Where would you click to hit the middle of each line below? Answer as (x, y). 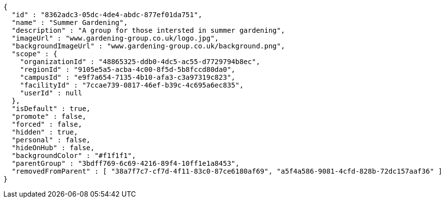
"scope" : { (34, 54)
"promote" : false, (49, 116)
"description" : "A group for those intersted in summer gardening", (148, 30)
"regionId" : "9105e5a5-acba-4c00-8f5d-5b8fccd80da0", (128, 69)
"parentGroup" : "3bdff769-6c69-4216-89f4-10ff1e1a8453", (125, 163)
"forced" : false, (47, 124)
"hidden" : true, (45, 132)
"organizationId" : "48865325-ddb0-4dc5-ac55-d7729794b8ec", (140, 62)
